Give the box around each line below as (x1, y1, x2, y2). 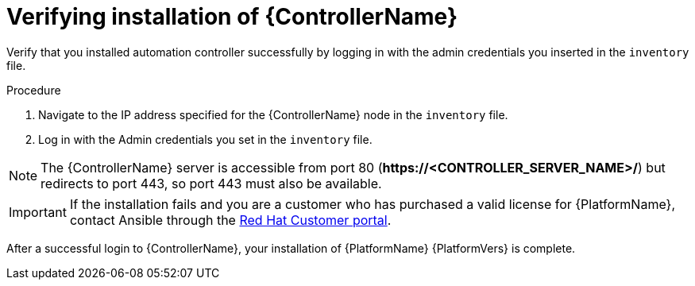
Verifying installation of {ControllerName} (6, 3, 458, 30)
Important (9, 203, 67, 220)
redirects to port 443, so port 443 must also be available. (41, 175, 382, 191)
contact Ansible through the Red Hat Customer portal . (69, 211, 392, 228)
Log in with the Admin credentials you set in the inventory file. (38, 132, 373, 146)
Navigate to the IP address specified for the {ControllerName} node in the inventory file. (38, 107, 508, 122)
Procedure (6, 83, 61, 97)
